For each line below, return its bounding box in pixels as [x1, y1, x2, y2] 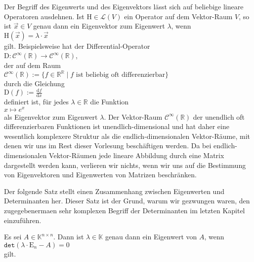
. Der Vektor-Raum [104, 111, 163, 122]
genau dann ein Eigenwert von [105, 231, 197, 242]
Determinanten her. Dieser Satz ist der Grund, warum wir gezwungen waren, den [4, 196, 250, 206]
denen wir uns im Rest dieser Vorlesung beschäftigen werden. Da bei [4, 140, 212, 151]
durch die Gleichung [4, 78, 65, 89]
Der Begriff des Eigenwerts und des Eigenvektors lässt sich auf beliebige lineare [4, 1, 244, 11]
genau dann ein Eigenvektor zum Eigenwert [33, 21, 165, 31]
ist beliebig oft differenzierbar [76, 71, 166, 79]
